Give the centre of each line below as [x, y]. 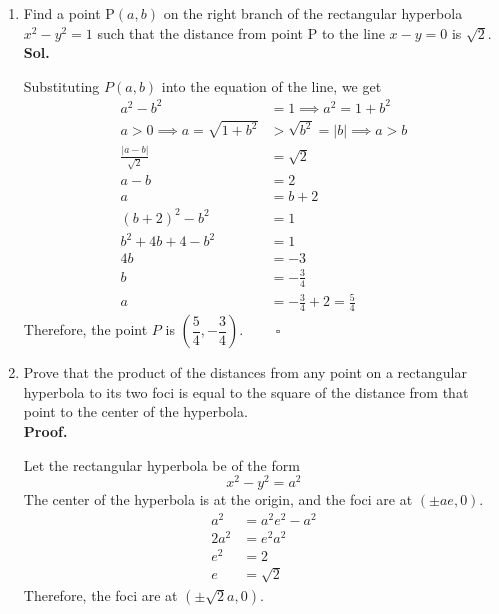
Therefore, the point [85, 329]
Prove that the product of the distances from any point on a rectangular [245, 372]
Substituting [61, 85]
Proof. [45, 430]
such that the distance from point [200, 32]
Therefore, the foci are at [100, 594]
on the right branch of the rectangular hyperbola [313, 13]
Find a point [62, 13]
